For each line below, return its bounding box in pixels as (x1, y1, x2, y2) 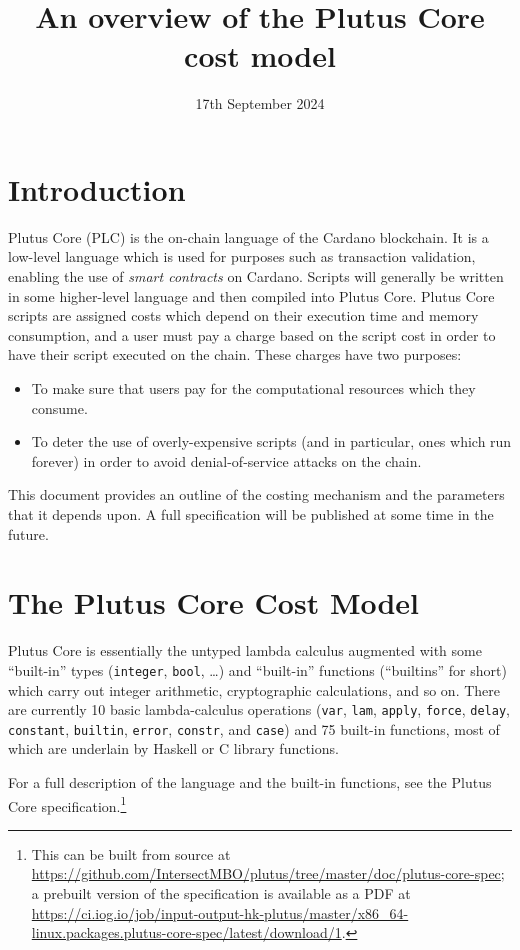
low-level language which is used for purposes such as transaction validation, (8, 246, 476, 267)
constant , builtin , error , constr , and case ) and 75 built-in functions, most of (8, 718, 500, 739)
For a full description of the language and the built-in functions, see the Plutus (8, 772, 492, 793)
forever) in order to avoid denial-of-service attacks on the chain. (31, 450, 422, 471)
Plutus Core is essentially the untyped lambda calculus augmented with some (8, 640, 482, 661)
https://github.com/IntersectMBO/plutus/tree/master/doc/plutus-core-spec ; (31, 863, 505, 884)
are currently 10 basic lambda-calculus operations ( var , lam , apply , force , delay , (8, 699, 510, 720)
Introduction (8, 168, 186, 209)
